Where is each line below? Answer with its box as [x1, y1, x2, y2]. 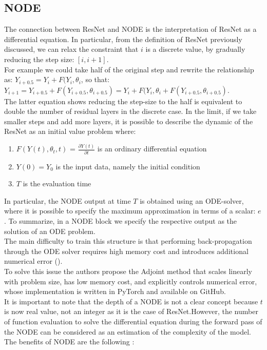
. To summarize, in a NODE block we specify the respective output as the [4, 216, 237, 226]
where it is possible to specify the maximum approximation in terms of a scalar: [4, 205, 256, 216]
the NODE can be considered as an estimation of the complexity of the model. [4, 326, 251, 337]
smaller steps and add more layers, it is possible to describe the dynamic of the [4, 115, 253, 126]
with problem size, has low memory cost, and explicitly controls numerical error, [4, 276, 257, 286]
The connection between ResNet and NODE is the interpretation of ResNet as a [4, 24, 257, 34]
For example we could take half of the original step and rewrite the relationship [4, 64, 254, 74]
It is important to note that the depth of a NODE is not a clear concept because [4, 296, 258, 306]
